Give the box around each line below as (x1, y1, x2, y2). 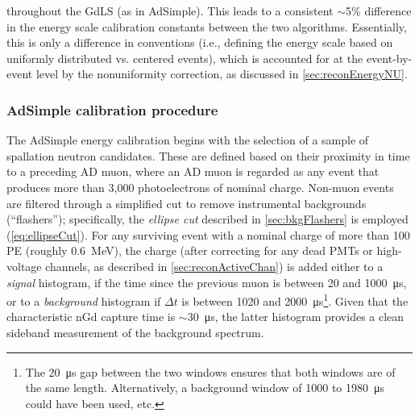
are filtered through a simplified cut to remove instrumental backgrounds (6, 194, 367, 211)
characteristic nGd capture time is (6, 308, 176, 325)
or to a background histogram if (6, 292, 161, 309)
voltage (6, 257, 42, 274)
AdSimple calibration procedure (6, 99, 218, 119)
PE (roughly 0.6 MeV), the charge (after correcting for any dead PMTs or (6, 242, 373, 259)
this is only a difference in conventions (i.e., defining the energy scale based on (6, 34, 393, 51)
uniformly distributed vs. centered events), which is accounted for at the (6, 49, 363, 66)
